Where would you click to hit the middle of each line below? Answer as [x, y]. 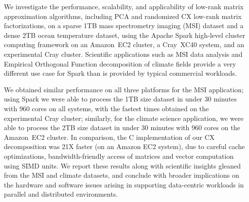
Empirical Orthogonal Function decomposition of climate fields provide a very [120, 63]
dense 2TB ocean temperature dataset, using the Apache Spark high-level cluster [125, 35]
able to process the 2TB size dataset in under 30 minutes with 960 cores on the [122, 127]
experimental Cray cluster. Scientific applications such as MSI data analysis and [123, 54]
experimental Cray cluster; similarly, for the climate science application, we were [124, 118]
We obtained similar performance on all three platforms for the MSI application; [124, 89]
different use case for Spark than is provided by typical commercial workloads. [120, 73]
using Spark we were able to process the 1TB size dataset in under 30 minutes [121, 99]
